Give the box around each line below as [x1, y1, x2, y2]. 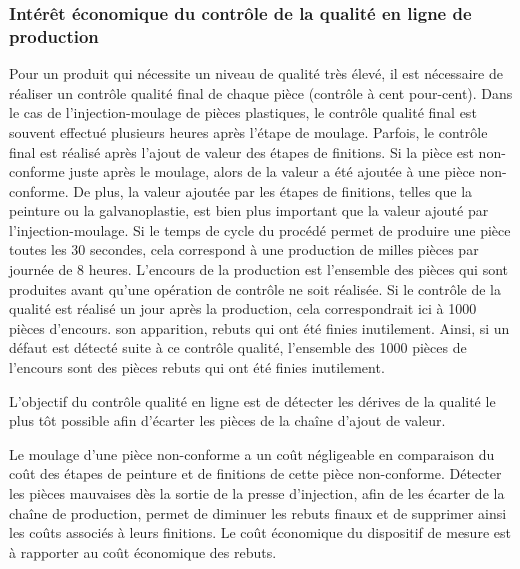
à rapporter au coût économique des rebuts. [9, 541, 277, 562]
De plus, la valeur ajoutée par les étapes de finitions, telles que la [73, 180, 473, 201]
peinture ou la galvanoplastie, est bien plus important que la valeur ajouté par [9, 200, 489, 221]
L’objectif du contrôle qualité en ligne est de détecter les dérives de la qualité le [9, 390, 496, 411]
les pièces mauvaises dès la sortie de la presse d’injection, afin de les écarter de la [9, 483, 505, 504]
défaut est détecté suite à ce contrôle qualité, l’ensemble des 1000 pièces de [9, 337, 467, 358]
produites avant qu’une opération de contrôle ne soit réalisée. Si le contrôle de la [9, 278, 501, 299]
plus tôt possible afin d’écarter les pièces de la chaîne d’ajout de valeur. [9, 410, 446, 431]
